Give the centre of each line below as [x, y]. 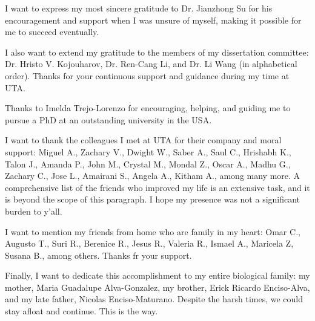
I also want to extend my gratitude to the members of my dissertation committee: [157, 52]
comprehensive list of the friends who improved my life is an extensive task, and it [157, 187]
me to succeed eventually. [52, 32]
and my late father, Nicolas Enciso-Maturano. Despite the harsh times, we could [154, 299]
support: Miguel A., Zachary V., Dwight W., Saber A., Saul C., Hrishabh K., [148, 151]
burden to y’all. [34, 211]
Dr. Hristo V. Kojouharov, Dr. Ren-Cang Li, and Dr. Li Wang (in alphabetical [151, 64]
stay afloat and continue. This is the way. [81, 311]
